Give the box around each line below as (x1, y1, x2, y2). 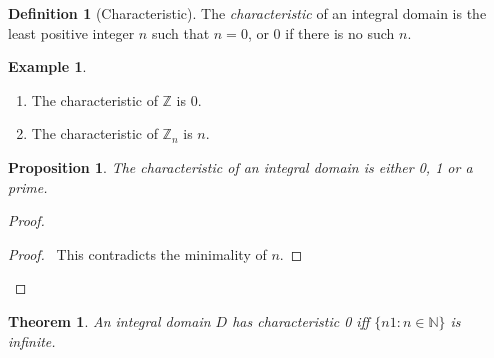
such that (151, 22, 210, 43)
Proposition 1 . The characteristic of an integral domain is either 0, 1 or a (8, 156, 473, 177)
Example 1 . (8, 56, 87, 77)
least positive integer (8, 22, 135, 43)
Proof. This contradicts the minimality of (8, 243, 267, 264)
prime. (8, 176, 48, 197)
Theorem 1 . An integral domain (8, 310, 211, 331)
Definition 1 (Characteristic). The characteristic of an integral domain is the (8, 3, 487, 23)
